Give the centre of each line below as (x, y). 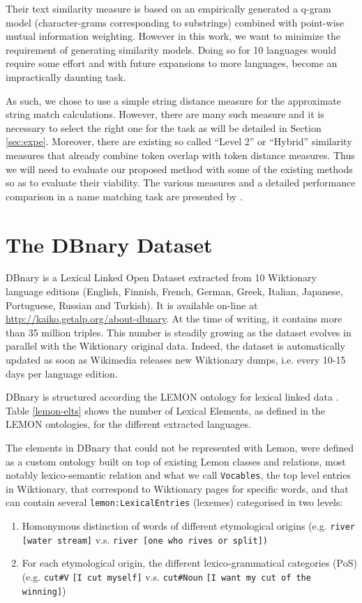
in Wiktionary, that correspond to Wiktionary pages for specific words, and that (177, 488)
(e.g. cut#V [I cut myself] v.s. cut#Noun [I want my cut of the (166, 576)
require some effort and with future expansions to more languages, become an (172, 63)
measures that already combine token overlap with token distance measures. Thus (180, 155)
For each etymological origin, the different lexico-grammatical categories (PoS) (189, 563)
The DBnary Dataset (109, 244)
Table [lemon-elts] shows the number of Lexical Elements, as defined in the (166, 410)
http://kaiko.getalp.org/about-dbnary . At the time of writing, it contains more (174, 319)
